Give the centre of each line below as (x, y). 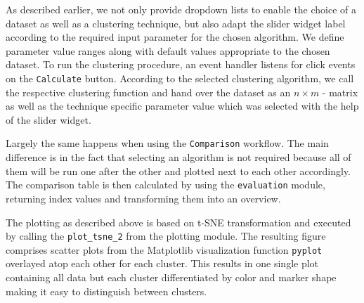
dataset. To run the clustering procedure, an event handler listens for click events (181, 64)
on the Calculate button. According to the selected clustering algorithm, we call (180, 78)
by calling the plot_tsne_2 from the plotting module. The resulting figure (166, 236)
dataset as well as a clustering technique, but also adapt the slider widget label (176, 23)
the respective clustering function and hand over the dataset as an (148, 92)
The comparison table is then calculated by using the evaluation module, (165, 185)
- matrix (340, 92)
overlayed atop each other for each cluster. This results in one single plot (162, 263)
